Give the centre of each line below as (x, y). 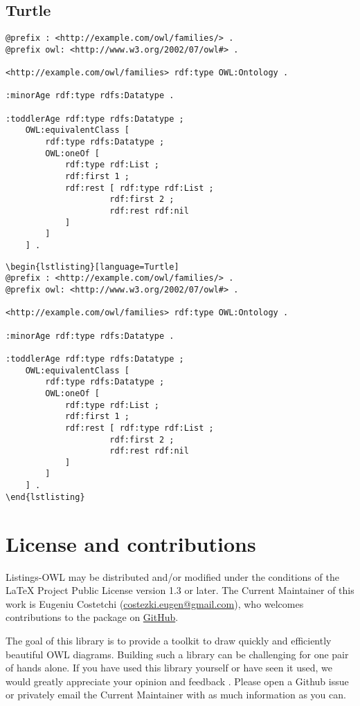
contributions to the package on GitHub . (92, 617)
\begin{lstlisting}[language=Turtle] (92, 267)
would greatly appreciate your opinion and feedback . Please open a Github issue (177, 681)
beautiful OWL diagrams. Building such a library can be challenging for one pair (177, 654)
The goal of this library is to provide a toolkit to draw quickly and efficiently (169, 640)
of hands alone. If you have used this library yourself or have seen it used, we (169, 668)
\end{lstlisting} (45, 497)
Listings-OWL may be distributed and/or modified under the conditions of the (172, 576)
